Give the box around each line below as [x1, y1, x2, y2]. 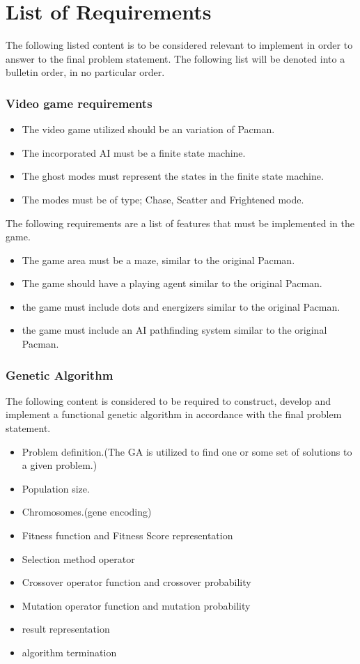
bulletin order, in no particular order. [6, 65, 165, 79]
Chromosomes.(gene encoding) [22, 504, 152, 519]
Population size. [22, 481, 90, 495]
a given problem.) [22, 458, 97, 472]
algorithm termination [22, 645, 117, 659]
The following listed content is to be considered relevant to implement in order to [6, 38, 353, 52]
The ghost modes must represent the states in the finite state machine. [22, 169, 324, 183]
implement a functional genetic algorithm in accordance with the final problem [6, 407, 342, 422]
